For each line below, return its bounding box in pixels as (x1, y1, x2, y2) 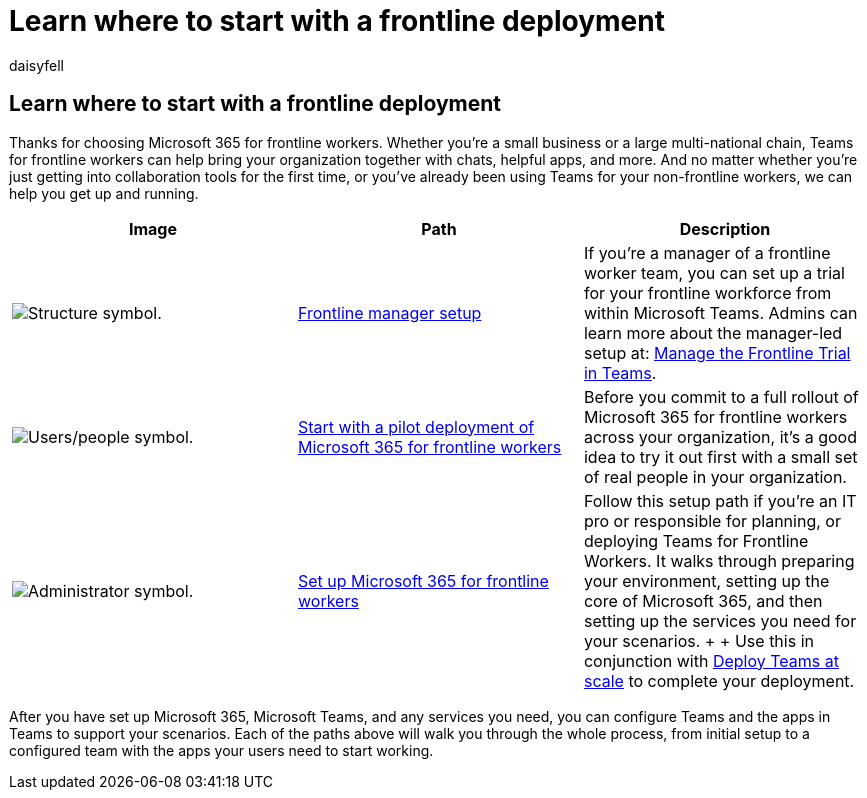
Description (679, 218, 771, 239)
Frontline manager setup (297, 302, 482, 323)
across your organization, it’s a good (583, 426, 857, 447)
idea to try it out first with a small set (583, 446, 858, 467)
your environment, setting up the (583, 570, 830, 591)
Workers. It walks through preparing (583, 550, 855, 571)
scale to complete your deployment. (583, 670, 855, 691)
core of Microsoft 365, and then (583, 590, 823, 611)
